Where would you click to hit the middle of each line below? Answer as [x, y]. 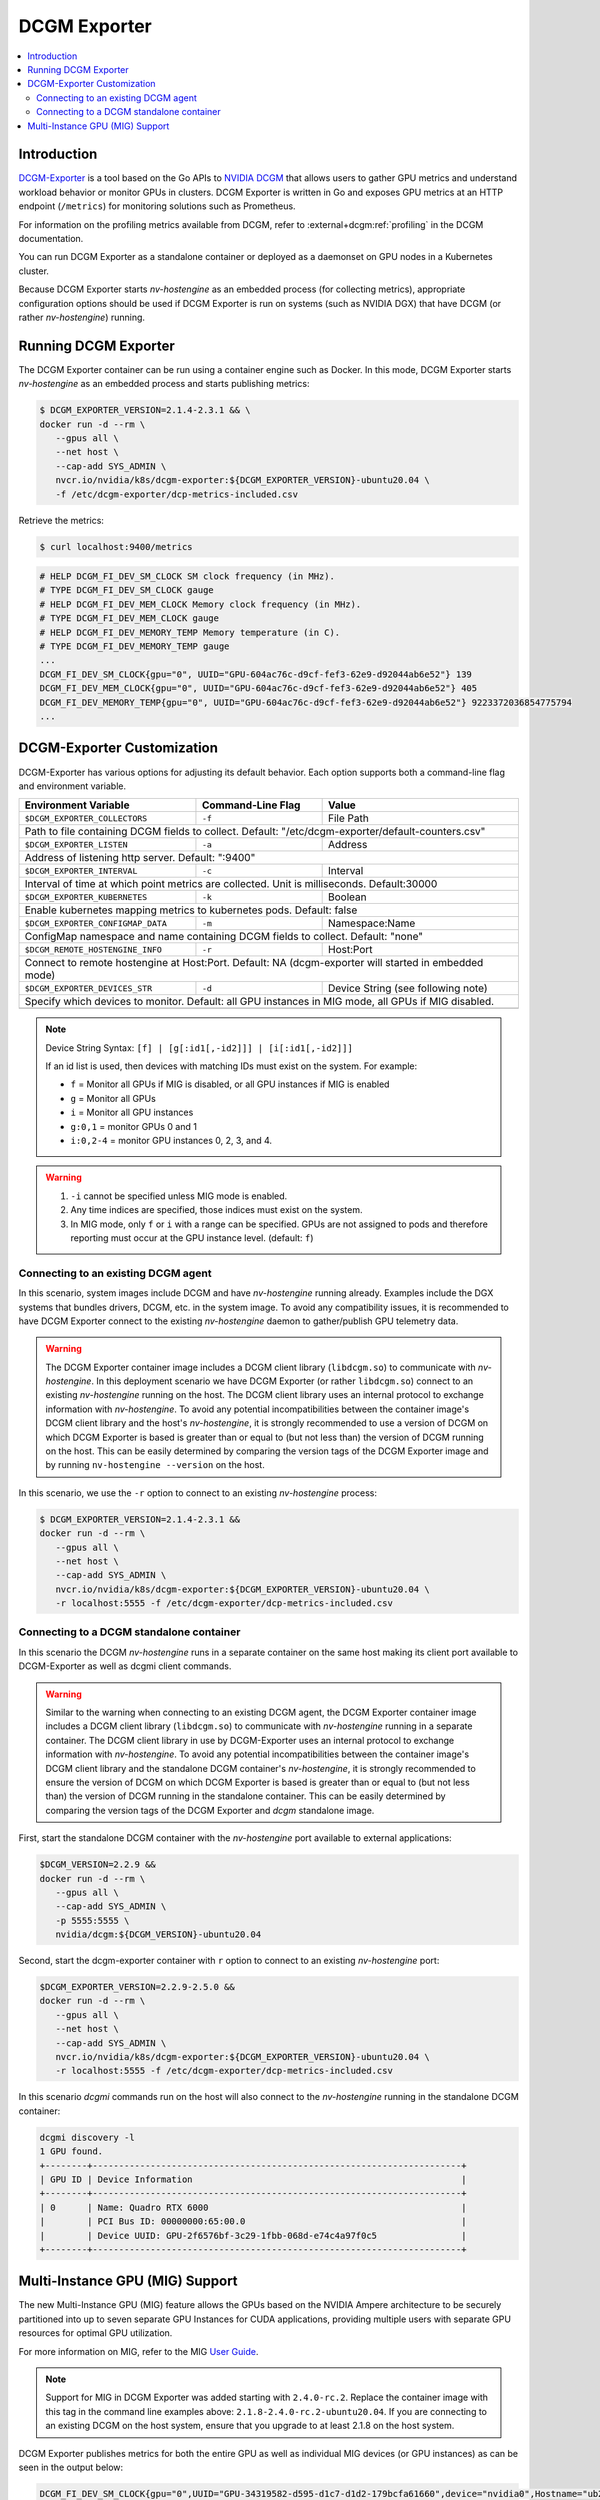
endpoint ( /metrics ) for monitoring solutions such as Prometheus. [157, 206]
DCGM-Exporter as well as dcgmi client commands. [125, 1666]
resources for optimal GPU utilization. [95, 2333]
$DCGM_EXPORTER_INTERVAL [81, 870]
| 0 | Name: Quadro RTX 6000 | [253, 2207]
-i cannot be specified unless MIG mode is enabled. [179, 1196]
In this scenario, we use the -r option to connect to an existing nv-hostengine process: [197, 1492]
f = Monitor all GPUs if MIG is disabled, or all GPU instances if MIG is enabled [230, 1084]
